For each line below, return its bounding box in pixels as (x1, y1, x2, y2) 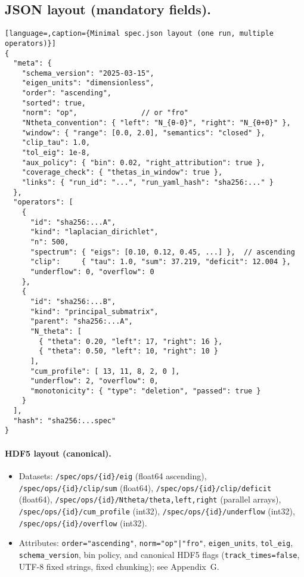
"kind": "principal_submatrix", (30, 307, 159, 316)
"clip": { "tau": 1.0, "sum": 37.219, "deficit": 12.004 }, (30, 258, 291, 266)
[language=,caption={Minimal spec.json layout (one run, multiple (5, 29, 274, 38)
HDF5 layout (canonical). (5, 446, 111, 459)
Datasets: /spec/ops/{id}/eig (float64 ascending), (18, 469, 207, 482)
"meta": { (13, 59, 52, 68)
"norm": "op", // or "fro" (21, 108, 188, 117)
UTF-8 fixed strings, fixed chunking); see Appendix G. (18, 560, 219, 572)
